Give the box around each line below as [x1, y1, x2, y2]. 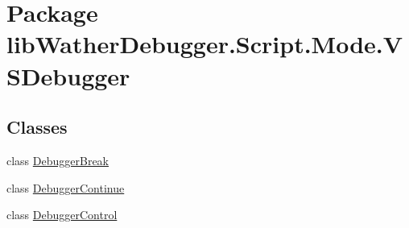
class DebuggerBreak [6, 151, 109, 168]
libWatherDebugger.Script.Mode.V [6, 27, 403, 60]
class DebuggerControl [6, 206, 118, 223]
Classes [6, 114, 68, 139]
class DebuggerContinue [6, 179, 125, 196]
